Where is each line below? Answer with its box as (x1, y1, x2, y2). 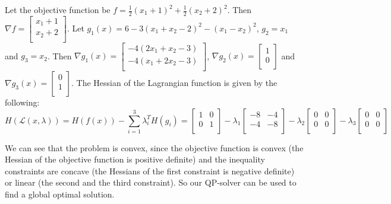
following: (5, 95, 40, 108)
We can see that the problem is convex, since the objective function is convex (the (5, 141, 304, 154)
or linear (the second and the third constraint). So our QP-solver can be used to (5, 176, 297, 189)
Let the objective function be (5, 4, 111, 15)
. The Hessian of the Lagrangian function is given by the (71, 76, 278, 88)
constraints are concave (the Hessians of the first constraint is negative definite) (5, 164, 295, 177)
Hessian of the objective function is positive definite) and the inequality (5, 153, 265, 165)
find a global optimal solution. (5, 187, 115, 200)
